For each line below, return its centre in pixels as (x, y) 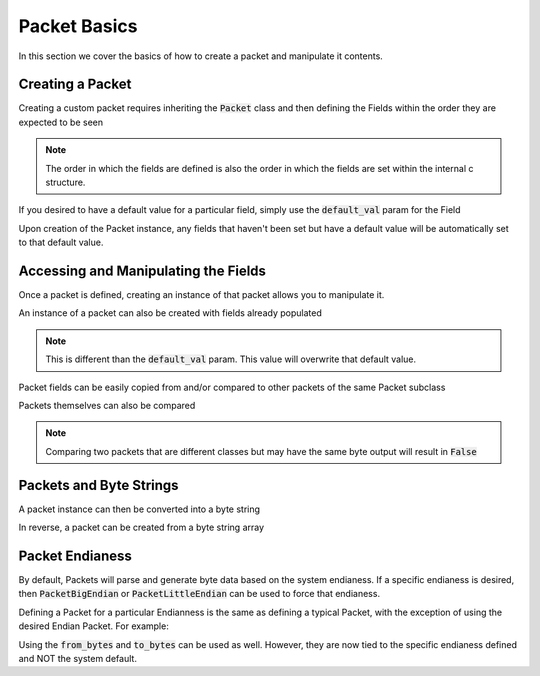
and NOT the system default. (77, 658)
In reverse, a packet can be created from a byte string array (141, 527)
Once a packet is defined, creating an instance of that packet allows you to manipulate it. (201, 295)
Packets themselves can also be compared (107, 406)
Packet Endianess (75, 555)
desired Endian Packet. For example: (93, 626)
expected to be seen (61, 122)
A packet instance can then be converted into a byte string (139, 509)
